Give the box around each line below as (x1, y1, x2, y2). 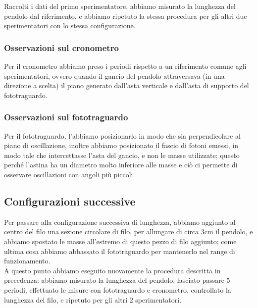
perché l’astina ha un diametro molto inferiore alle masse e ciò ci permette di (4, 159, 238, 170)
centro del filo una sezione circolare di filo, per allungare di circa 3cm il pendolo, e (4, 226, 253, 237)
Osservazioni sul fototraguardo (4, 111, 128, 123)
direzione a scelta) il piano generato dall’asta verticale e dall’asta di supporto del (4, 80, 249, 91)
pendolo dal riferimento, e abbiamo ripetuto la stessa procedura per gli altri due (4, 10, 247, 21)
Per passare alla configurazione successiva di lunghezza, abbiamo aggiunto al (4, 216, 236, 227)
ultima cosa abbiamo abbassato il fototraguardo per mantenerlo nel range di (4, 246, 235, 256)
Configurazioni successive (4, 193, 136, 208)
